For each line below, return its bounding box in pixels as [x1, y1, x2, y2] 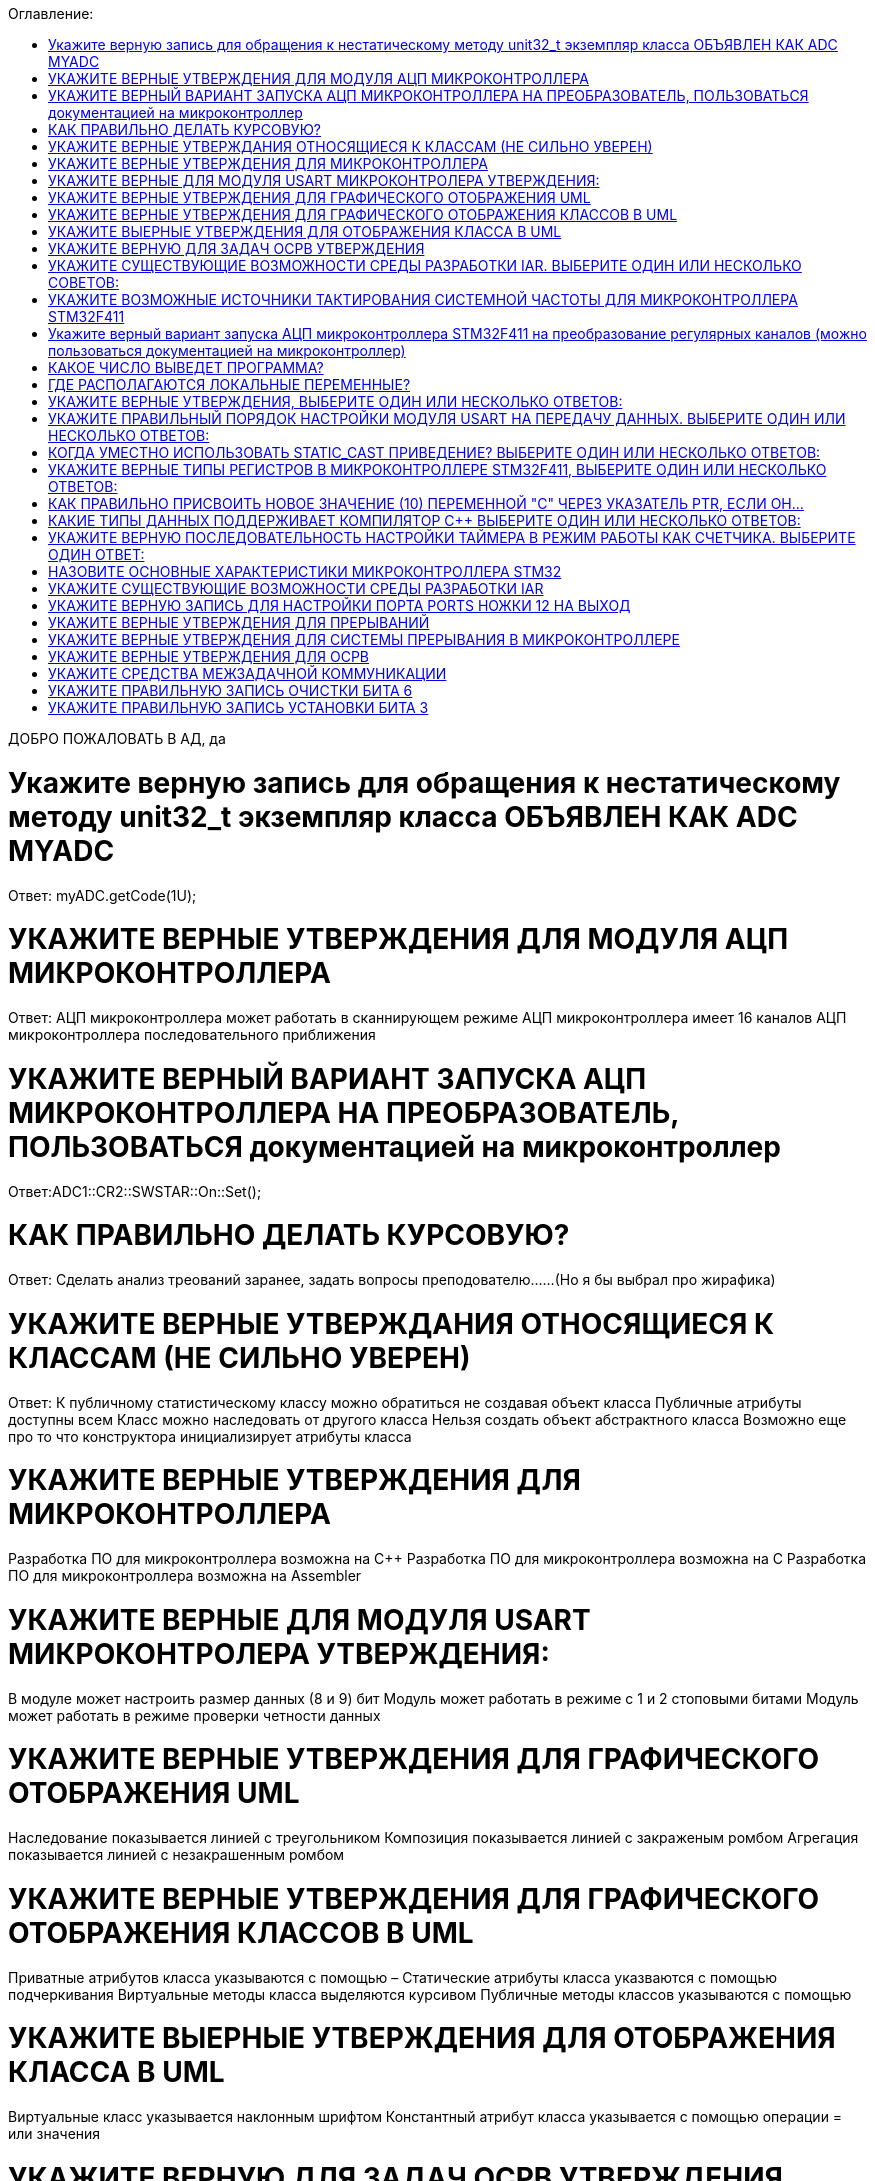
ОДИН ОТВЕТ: [48, 546, 145, 563]
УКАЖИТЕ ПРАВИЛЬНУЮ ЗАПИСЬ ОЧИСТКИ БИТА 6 [48, 682, 413, 699]
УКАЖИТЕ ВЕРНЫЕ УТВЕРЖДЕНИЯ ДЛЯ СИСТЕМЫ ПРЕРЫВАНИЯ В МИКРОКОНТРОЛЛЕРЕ [48, 631, 680, 648]
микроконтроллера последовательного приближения [8, 1026, 376, 1043]
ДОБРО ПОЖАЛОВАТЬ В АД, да [8, 730, 226, 747]
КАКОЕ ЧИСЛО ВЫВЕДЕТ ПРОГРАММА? [48, 359, 324, 376]
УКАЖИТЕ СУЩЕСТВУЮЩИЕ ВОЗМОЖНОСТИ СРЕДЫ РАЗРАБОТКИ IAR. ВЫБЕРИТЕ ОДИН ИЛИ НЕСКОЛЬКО [48, 257, 802, 274]
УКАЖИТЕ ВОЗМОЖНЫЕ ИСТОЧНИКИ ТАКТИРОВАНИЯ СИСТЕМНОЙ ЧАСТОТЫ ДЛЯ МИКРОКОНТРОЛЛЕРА [48, 291, 798, 308]
